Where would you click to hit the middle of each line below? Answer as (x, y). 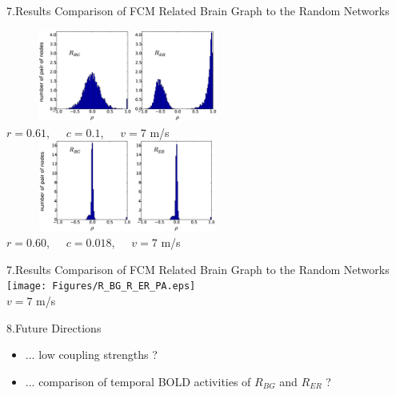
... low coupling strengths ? (91, 355)
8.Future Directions (54, 327)
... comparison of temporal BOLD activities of (138, 381)
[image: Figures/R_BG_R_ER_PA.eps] (101, 286)
